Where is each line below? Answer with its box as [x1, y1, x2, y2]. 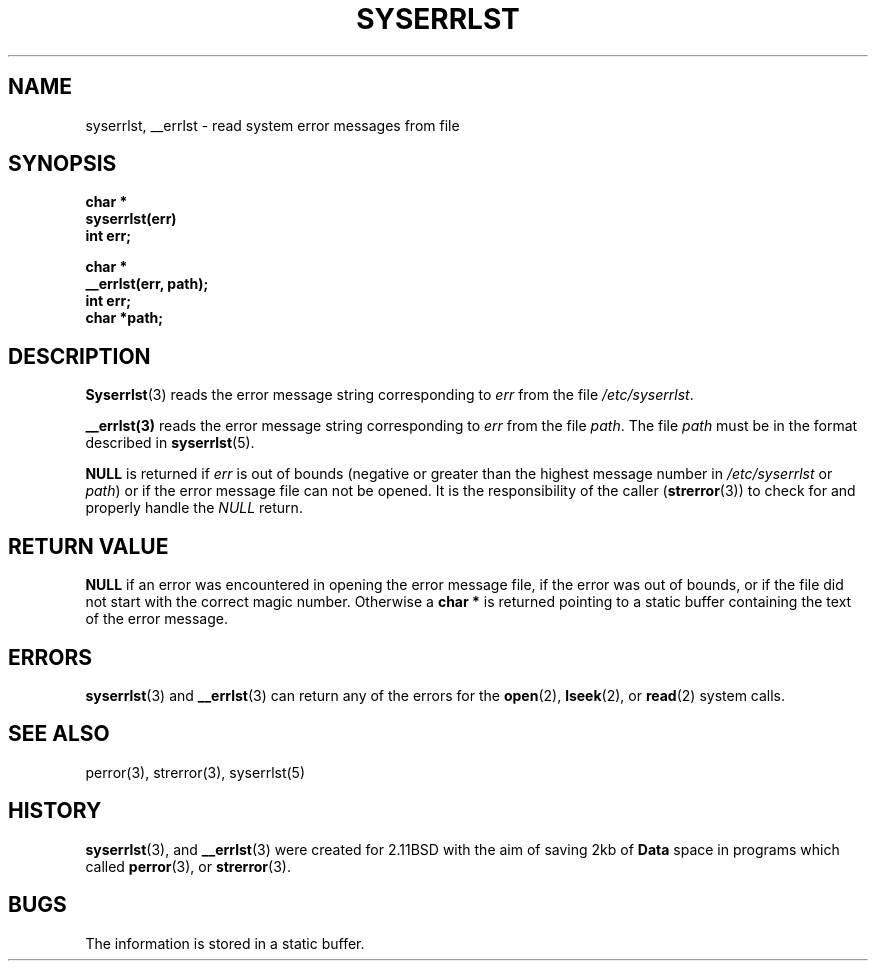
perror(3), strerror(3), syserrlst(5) [85, 763, 306, 781]
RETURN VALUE [8, 533, 169, 559]
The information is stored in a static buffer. [85, 934, 365, 952]
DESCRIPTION [8, 343, 151, 369]
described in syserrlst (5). [85, 434, 255, 452]
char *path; [85, 309, 164, 327]
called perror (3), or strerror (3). [85, 857, 291, 875]
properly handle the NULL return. [85, 499, 303, 517]
